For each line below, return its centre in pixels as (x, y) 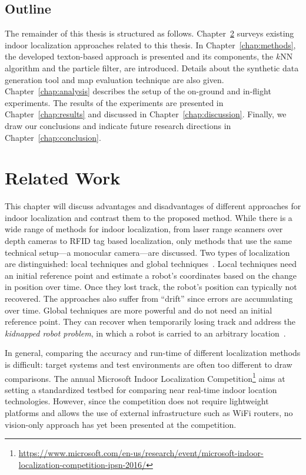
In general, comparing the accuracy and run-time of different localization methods (153, 353)
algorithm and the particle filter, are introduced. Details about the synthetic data (152, 67)
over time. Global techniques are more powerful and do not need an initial (139, 310)
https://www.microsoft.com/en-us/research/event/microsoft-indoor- (141, 453)
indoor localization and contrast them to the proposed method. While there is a (149, 217)
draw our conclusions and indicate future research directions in (118, 125)
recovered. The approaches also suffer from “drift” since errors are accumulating (149, 298)
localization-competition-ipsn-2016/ (82, 464)
